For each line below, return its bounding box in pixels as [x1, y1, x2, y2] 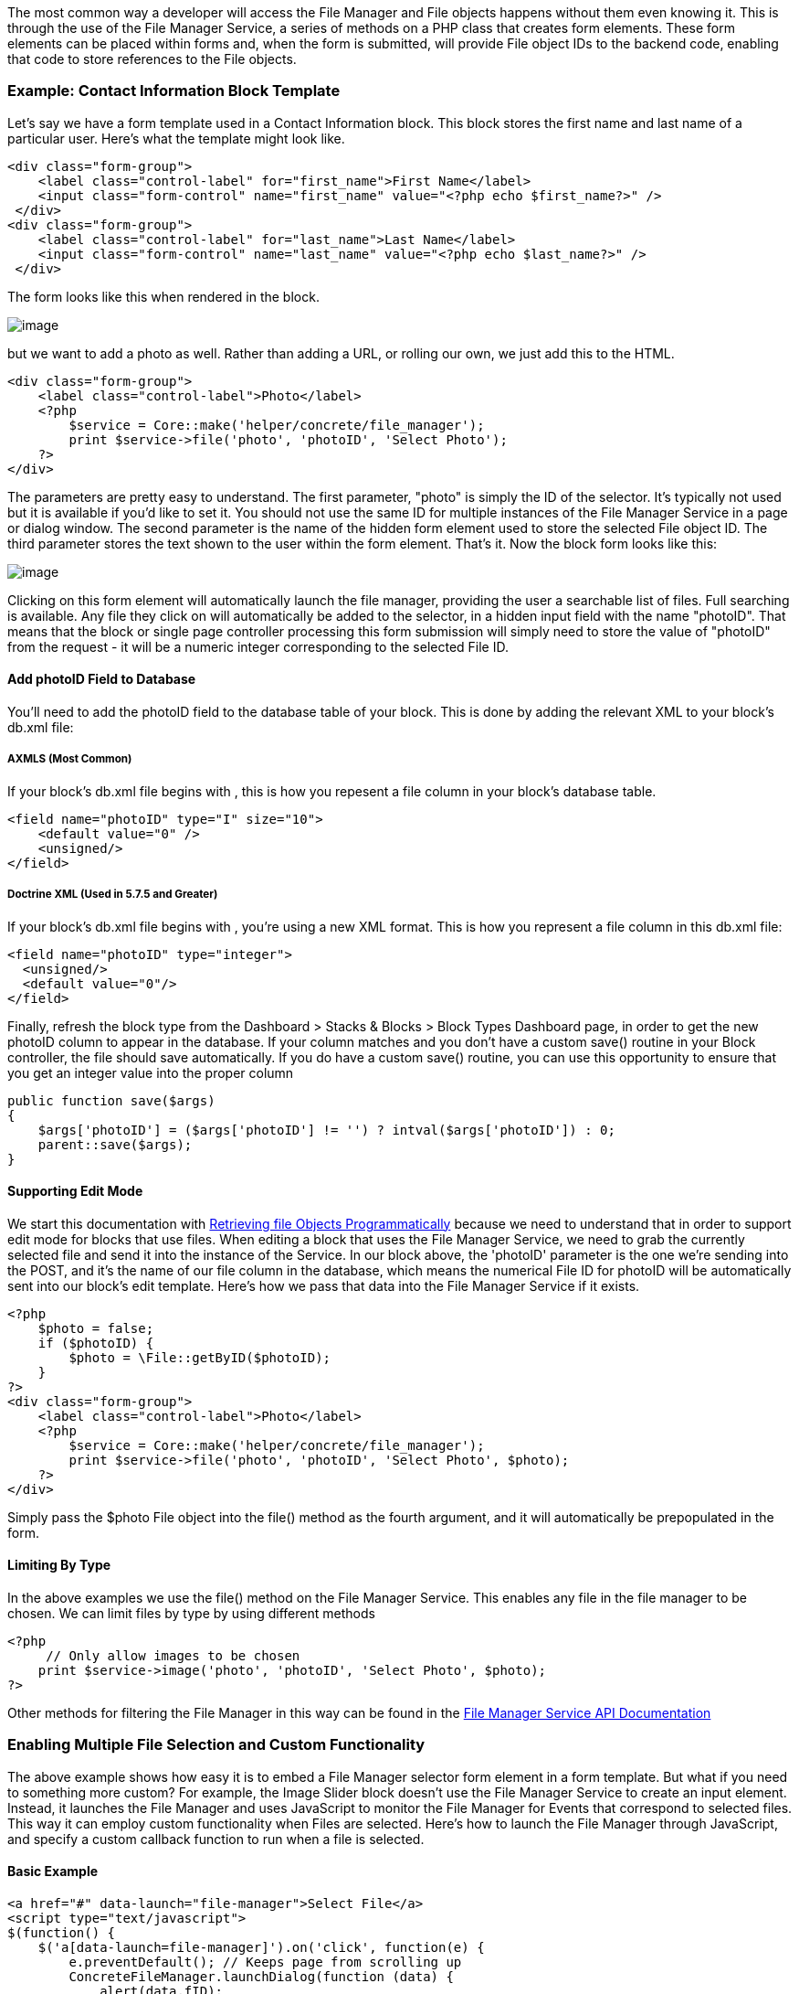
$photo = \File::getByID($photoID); [68, 1349, 331, 1365]
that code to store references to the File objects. [7, 51, 297, 67]
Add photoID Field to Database [7, 671, 196, 688]
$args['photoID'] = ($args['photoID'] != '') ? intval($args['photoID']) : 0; [37, 1122, 615, 1137]
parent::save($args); [37, 1136, 193, 1152]
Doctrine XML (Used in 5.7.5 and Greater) [7, 888, 218, 901]
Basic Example [7, 1863, 99, 1880]
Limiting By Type [7, 1557, 111, 1573]
